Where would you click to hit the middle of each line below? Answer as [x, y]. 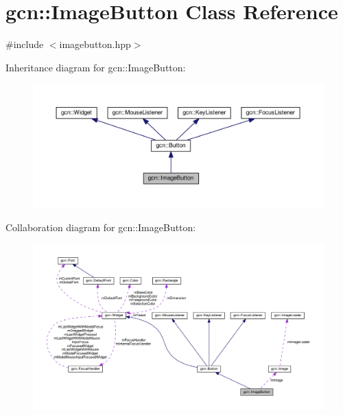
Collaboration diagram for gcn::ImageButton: [101, 227]
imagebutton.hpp [95, 44]
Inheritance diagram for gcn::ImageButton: [96, 67]
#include [25, 44]
